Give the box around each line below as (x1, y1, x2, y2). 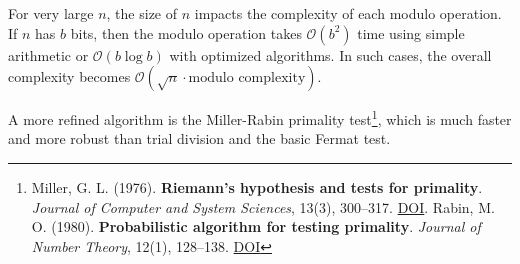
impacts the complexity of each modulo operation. (194, 3, 502, 23)
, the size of (106, 3, 178, 23)
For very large (8, 3, 94, 23)
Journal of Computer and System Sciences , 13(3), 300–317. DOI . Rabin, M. (31, 196, 495, 217)
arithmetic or (8, 44, 89, 65)
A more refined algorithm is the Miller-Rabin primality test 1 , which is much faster (8, 106, 512, 129)
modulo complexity (188, 71, 306, 86)
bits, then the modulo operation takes (70, 22, 302, 43)
